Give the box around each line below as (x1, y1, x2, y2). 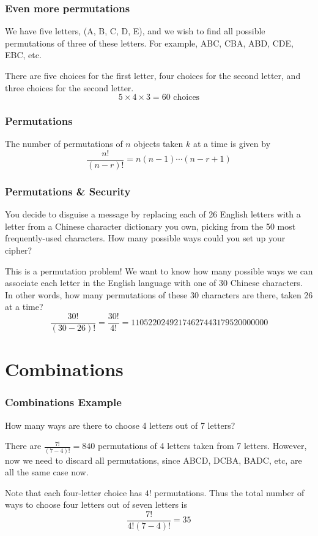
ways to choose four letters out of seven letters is (5, 498, 188, 511)
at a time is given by (193, 137, 271, 150)
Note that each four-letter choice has (5, 486, 142, 499)
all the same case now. (5, 466, 89, 478)
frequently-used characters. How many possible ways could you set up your (5, 232, 286, 244)
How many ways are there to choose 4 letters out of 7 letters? (5, 418, 235, 431)
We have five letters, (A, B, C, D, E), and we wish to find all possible (5, 25, 265, 37)
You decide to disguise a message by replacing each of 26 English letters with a (5, 208, 301, 221)
